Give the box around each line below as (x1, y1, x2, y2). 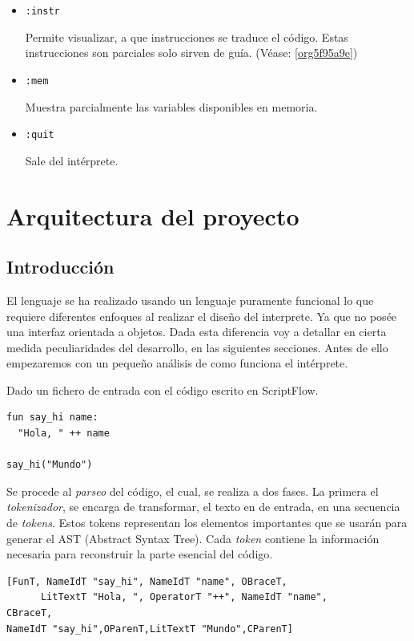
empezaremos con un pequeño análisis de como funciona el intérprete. (6, 355, 348, 371)
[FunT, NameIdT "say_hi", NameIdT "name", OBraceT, (6, 575, 287, 587)
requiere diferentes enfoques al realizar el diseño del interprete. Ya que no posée (6, 307, 397, 324)
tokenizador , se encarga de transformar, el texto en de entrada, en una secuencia (6, 498, 400, 515)
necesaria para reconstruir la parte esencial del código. (6, 546, 273, 562)
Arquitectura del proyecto (6, 199, 299, 232)
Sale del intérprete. (25, 152, 119, 168)
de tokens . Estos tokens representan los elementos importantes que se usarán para (6, 514, 408, 531)
